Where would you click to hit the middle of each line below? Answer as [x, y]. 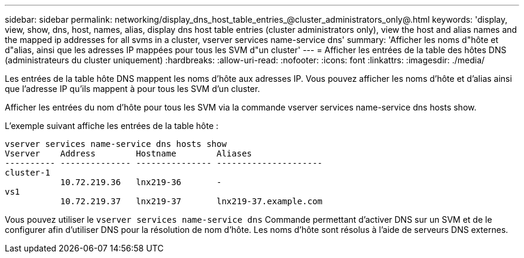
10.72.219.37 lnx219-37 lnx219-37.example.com [191, 201]
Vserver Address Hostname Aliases [129, 153]
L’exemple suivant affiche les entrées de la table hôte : [112, 126]
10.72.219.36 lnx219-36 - [141, 182]
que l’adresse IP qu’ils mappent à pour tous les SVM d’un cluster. [132, 89]
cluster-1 [28, 173]
